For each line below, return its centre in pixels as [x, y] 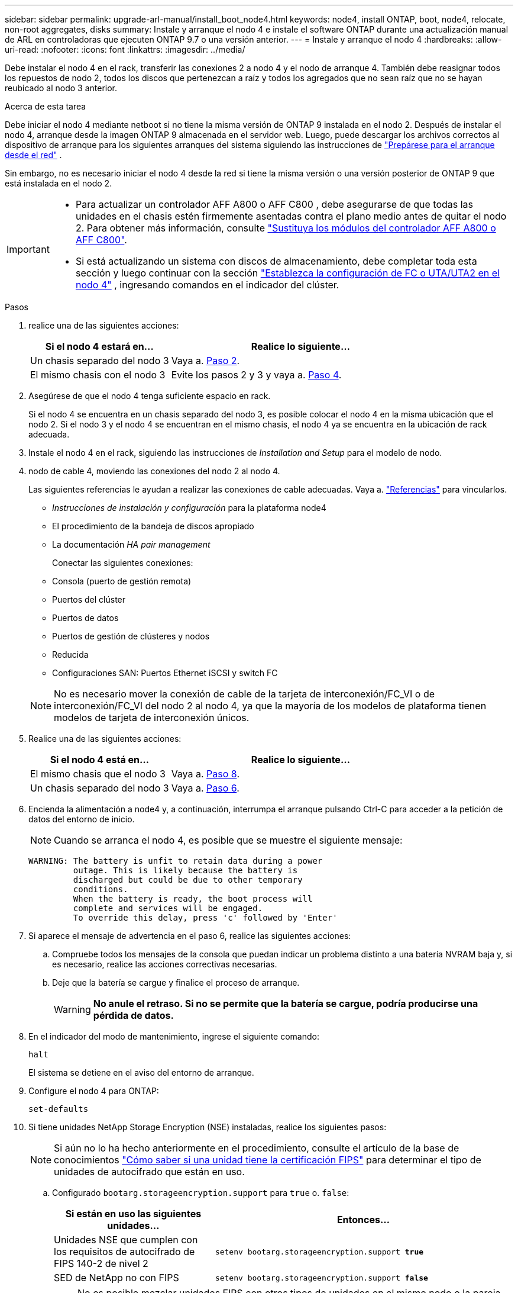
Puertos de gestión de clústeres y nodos [131, 636]
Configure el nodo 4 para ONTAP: [94, 1091]
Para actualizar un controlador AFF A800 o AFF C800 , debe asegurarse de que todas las [274, 204]
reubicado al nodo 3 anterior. [61, 88]
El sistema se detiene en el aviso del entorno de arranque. [141, 1072]
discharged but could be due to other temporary [188, 880]
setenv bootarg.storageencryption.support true [319, 1252]
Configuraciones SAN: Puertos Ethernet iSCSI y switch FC [165, 673]
